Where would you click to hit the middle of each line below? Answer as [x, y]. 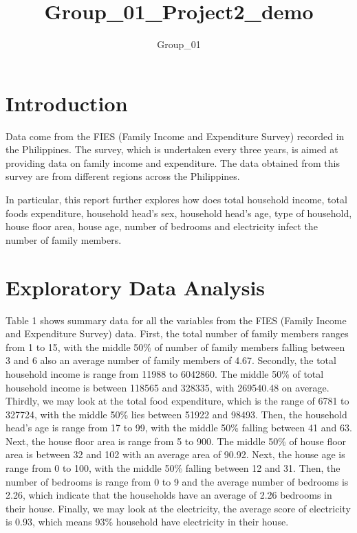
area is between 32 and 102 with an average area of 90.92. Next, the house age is [175, 454]
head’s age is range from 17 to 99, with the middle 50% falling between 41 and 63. [179, 428]
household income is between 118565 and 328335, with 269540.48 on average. [167, 387]
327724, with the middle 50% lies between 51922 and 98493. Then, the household [176, 414]
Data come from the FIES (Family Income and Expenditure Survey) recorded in [175, 136]
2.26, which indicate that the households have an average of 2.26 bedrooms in [169, 495]
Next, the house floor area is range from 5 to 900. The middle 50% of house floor [176, 441]
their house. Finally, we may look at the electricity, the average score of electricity [178, 508]
